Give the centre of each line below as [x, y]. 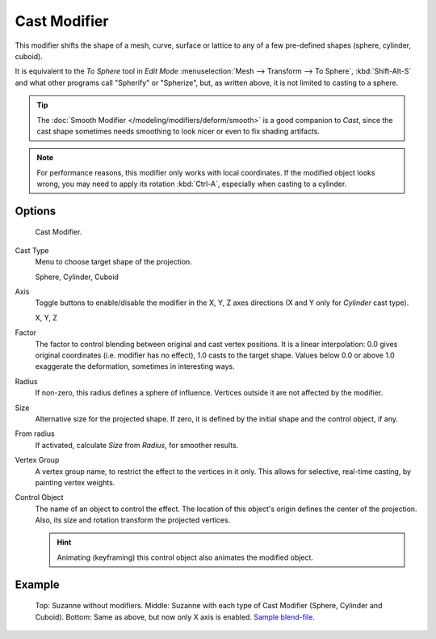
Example [37, 584]
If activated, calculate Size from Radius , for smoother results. [137, 445]
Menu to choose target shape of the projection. [114, 262]
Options [36, 211]
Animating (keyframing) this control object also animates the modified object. [185, 557]
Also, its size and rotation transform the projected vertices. [133, 520]
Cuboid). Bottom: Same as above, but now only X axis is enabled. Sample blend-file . [175, 617]
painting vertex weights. [75, 482]
